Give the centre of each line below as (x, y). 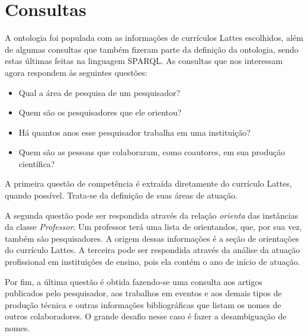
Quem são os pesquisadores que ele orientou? (100, 112)
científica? (37, 163)
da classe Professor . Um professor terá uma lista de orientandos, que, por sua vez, (153, 227)
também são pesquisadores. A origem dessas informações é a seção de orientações (152, 238)
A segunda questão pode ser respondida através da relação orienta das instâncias (152, 215)
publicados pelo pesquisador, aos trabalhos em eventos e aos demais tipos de (143, 293)
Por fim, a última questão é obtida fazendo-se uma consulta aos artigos (134, 281)
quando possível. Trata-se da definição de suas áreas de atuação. (121, 195)
